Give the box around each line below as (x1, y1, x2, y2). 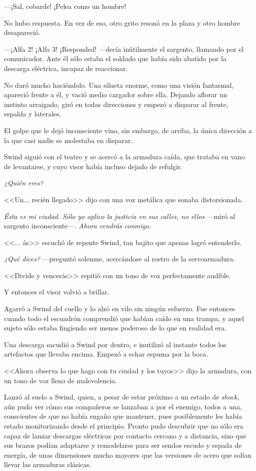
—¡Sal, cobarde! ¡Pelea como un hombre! (4, 1, 127, 11)
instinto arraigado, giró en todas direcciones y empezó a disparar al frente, (4, 99, 228, 109)
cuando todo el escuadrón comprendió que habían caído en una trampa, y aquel (4, 313, 244, 323)
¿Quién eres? (4, 178, 43, 188)
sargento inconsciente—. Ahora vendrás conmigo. (4, 220, 151, 231)
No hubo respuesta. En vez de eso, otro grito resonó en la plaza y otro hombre (4, 17, 240, 28)
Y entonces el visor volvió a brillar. (4, 287, 110, 297)
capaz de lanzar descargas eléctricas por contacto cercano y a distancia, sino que (4, 430, 247, 440)
